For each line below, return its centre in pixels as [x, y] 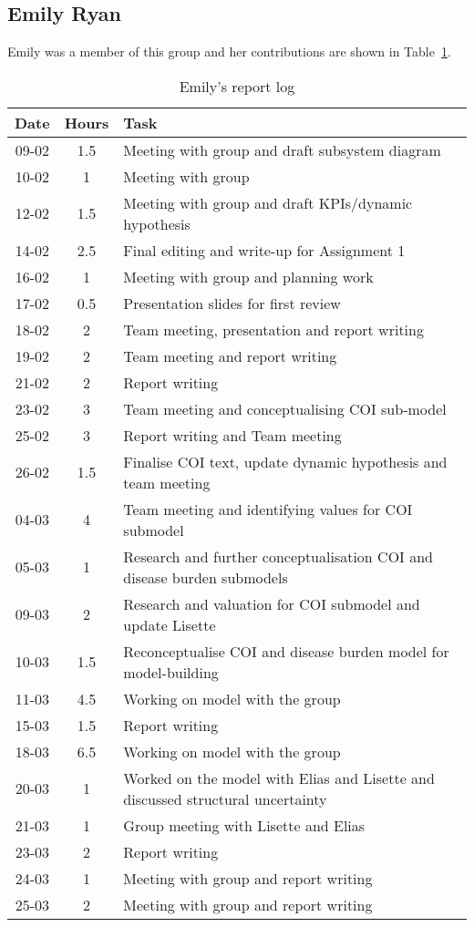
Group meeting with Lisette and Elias [244, 825]
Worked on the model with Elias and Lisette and [279, 778]
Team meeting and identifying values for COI [268, 509]
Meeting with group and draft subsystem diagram [282, 149]
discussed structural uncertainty [225, 798]
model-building [171, 672]
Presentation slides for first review [232, 303]
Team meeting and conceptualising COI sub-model [285, 408]
